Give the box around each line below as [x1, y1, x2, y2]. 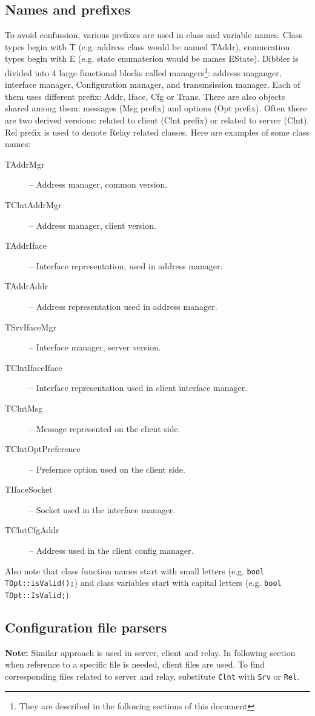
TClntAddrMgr [5, 198, 62, 211]
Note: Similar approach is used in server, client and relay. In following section [5, 646, 296, 659]
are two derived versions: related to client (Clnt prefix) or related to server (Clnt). [5, 114, 310, 126]
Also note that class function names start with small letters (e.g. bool [5, 564, 265, 577]
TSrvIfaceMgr [5, 320, 56, 333]
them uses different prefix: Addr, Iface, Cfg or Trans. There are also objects [5, 90, 285, 102]
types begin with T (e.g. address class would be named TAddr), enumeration [5, 40, 290, 53]
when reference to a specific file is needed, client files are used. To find [5, 658, 265, 671]
